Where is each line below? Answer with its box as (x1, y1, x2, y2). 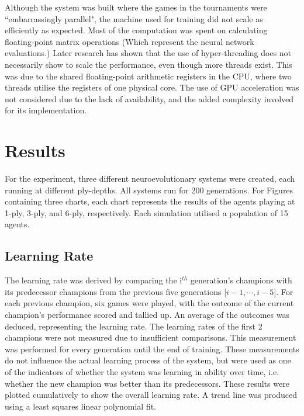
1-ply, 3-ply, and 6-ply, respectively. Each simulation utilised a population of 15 (5, 206, 288, 219)
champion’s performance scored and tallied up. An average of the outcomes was (5, 308, 289, 321)
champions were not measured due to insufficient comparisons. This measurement (5, 331, 296, 344)
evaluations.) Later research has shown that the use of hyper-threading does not (5, 47, 292, 59)
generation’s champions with (190, 274, 292, 286)
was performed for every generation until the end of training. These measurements (5, 342, 299, 355)
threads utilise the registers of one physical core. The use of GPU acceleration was (5, 81, 299, 93)
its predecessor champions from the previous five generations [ (5, 285, 227, 297)
